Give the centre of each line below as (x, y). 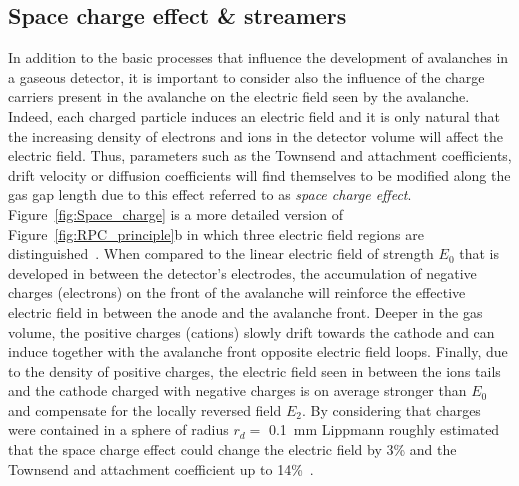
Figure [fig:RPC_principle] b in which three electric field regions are (216, 233)
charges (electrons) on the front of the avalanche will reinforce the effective (237, 292)
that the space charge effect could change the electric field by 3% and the (232, 449)
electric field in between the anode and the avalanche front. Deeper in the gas (245, 311)
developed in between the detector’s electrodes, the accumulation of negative (242, 272)
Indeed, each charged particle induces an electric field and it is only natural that (254, 115)
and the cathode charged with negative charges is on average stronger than (237, 390)
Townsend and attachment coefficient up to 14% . (161, 468)
